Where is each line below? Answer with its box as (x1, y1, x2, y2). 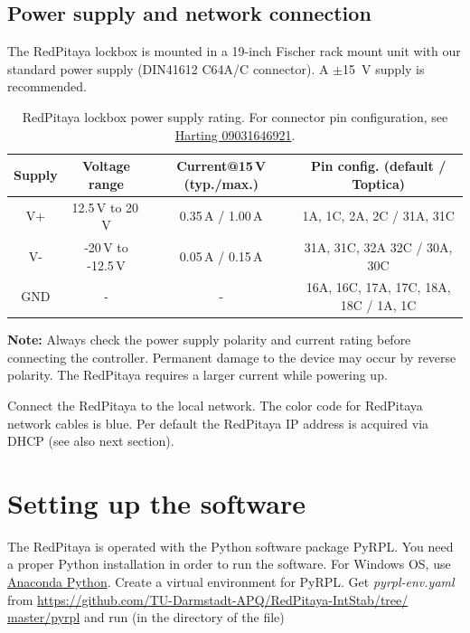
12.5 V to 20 (71, 197, 139, 216)
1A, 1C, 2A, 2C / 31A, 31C (302, 206, 455, 225)
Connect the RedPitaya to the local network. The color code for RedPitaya (7, 395, 423, 414)
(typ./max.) (183, 174, 258, 193)
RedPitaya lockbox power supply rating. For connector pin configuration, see (22, 107, 448, 126)
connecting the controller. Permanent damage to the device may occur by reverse (7, 347, 456, 366)
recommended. (7, 77, 87, 96)
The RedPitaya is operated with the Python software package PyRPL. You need (7, 536, 454, 555)
